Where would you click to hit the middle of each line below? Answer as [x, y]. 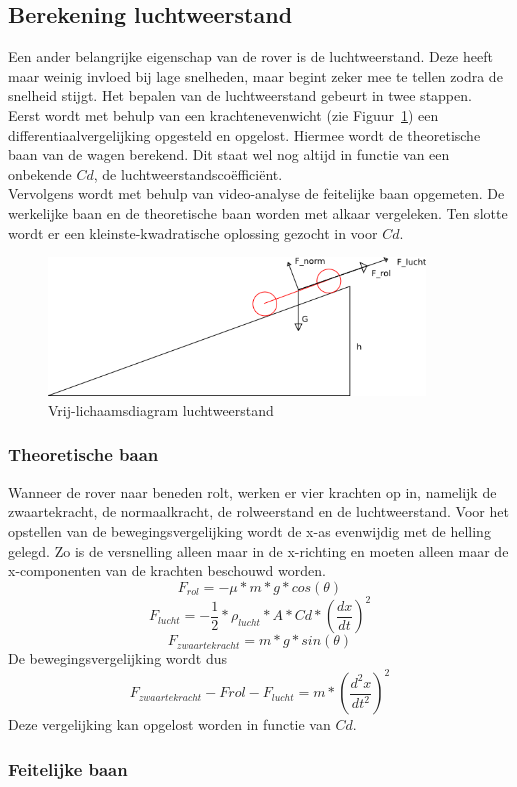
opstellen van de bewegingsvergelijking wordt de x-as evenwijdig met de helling [249, 530]
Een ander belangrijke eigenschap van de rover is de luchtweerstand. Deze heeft [250, 56]
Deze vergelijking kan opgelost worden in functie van [169, 724]
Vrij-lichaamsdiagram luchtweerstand [161, 409]
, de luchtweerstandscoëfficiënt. [188, 173]
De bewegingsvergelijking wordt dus [117, 658]
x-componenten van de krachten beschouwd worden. [167, 570]
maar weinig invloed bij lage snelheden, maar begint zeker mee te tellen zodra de [255, 75]
